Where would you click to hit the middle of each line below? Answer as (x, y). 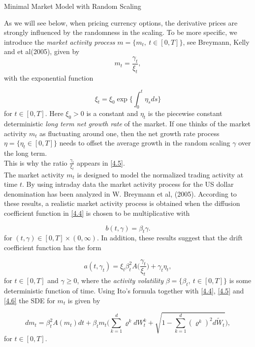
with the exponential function (49, 77)
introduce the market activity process (60, 42)
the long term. (26, 153)
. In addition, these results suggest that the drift (170, 238)
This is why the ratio (36, 162)
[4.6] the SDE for (30, 300)
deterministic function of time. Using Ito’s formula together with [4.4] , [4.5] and (124, 291)
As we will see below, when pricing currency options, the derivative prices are (121, 22)
